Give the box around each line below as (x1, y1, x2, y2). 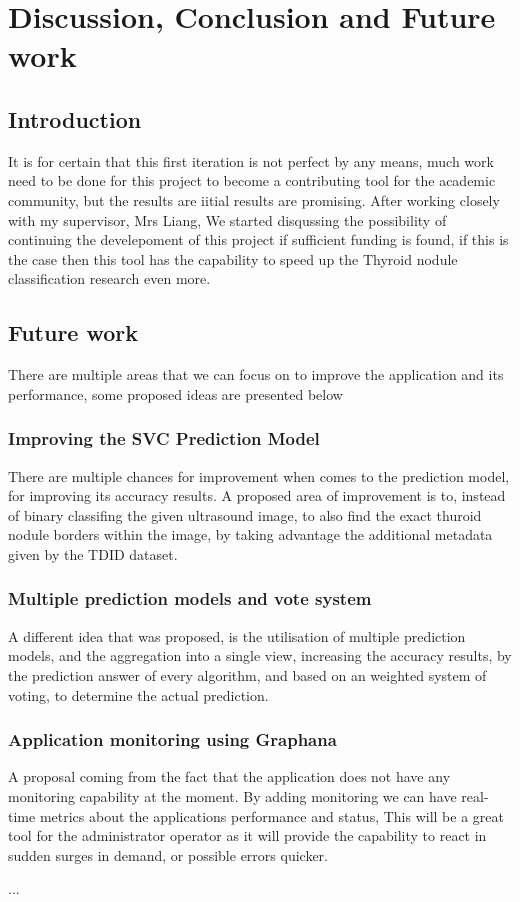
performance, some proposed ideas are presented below (8, 383, 343, 404)
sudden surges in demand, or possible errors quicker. (8, 844, 328, 865)
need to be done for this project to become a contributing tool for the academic (8, 170, 496, 191)
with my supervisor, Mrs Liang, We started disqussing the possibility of (8, 209, 447, 230)
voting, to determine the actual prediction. (8, 684, 269, 705)
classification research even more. (8, 268, 211, 289)
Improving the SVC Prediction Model (8, 426, 320, 451)
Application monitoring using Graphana (8, 727, 337, 752)
